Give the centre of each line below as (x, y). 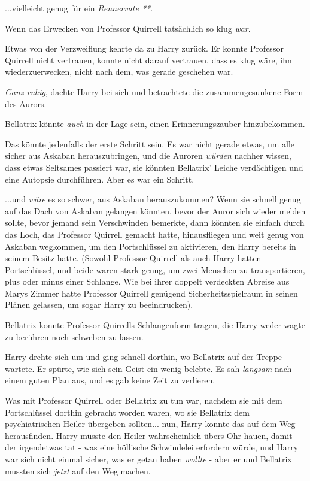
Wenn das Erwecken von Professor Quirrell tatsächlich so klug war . (128, 28)
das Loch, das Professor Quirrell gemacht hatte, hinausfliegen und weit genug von (154, 234)
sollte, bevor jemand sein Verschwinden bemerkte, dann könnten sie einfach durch (155, 223)
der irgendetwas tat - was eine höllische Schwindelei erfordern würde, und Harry (152, 447)
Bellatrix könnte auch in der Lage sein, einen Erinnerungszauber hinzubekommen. (155, 124)
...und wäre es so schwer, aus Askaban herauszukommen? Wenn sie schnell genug (153, 199)
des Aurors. (26, 103)
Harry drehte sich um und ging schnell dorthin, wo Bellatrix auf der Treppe (144, 357)
